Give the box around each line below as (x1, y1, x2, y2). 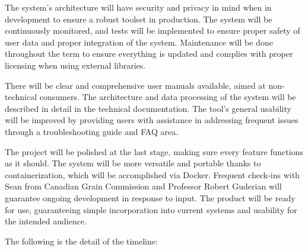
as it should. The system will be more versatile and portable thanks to (5, 157, 261, 169)
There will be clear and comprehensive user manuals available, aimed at (5, 79, 266, 91)
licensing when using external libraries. (5, 59, 146, 71)
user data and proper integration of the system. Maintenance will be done (5, 36, 273, 48)
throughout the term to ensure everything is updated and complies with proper (5, 47, 293, 60)
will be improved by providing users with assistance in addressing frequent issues (5, 114, 299, 126)
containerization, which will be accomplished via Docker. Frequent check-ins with (5, 168, 300, 181)
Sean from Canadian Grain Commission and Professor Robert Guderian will (5, 180, 282, 192)
